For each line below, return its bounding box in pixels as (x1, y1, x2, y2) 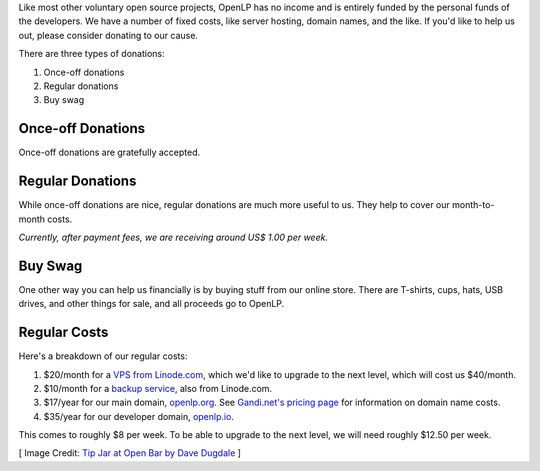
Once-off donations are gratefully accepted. (18, 146, 201, 159)
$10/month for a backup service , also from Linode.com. (43, 382, 273, 394)
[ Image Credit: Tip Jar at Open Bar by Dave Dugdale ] (18, 447, 242, 459)
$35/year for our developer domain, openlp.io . (43, 410, 235, 422)
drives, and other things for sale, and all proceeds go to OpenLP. (18, 298, 285, 310)
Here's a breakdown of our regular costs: (18, 350, 188, 362)
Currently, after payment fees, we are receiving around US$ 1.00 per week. (18, 231, 329, 243)
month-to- (451, 199, 495, 211)
